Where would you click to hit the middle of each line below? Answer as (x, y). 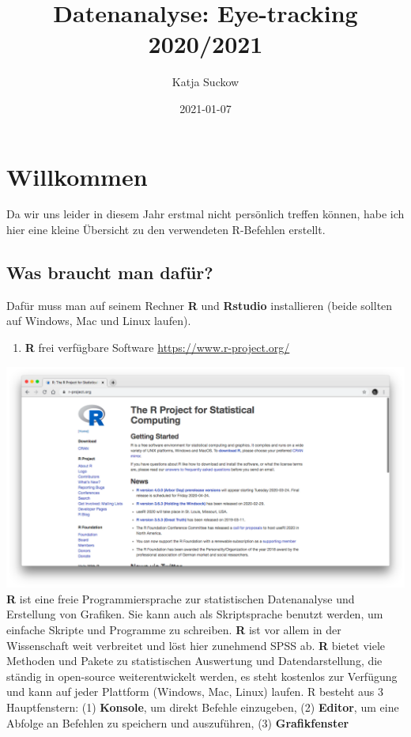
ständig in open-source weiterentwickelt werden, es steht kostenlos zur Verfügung (202, 676)
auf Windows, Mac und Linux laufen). (99, 321)
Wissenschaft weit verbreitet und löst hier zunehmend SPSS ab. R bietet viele (196, 645)
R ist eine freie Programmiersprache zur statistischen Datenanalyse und (181, 598)
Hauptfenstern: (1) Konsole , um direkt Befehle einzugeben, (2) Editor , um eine (203, 707)
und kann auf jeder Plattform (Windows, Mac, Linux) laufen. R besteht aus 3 (195, 692)
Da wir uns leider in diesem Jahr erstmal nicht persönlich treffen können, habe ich (205, 214)
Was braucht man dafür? (110, 272)
